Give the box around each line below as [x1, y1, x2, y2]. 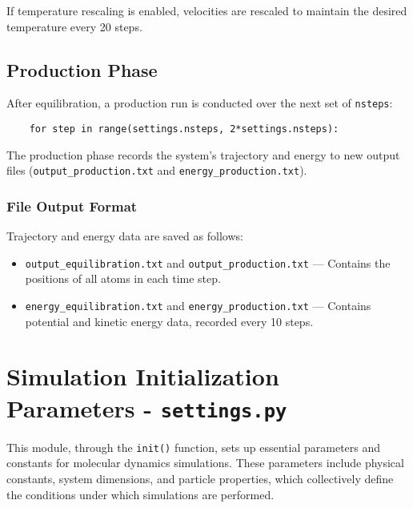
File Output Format [6, 196, 138, 216]
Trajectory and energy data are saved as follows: [6, 228, 243, 244]
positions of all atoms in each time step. [25, 270, 221, 287]
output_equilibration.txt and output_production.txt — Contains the [25, 254, 391, 271]
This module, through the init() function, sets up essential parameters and [6, 438, 381, 455]
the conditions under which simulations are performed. [6, 486, 275, 502]
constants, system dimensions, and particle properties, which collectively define [6, 470, 394, 486]
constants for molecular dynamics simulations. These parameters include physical [6, 454, 404, 471]
